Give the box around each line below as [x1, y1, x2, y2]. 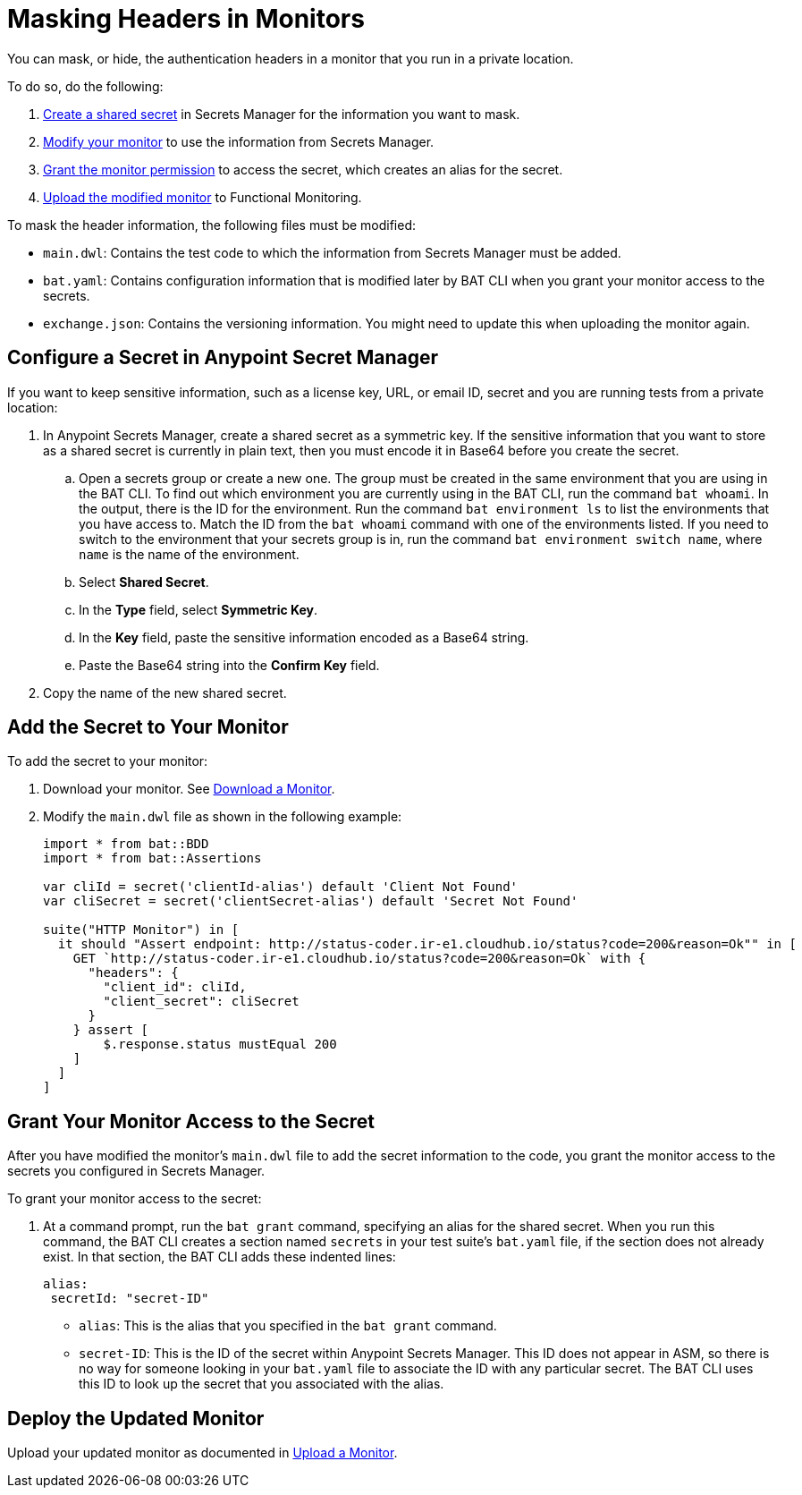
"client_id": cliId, [103, 980, 247, 995]
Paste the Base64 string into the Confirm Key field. [79, 657, 380, 673]
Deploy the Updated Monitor [7, 1406, 265, 1430]
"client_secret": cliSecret [103, 994, 300, 1009]
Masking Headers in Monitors [7, 4, 365, 34]
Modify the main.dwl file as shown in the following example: [43, 809, 402, 825]
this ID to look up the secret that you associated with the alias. [79, 1376, 444, 1392]
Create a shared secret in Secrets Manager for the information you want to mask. [43, 106, 520, 122]
